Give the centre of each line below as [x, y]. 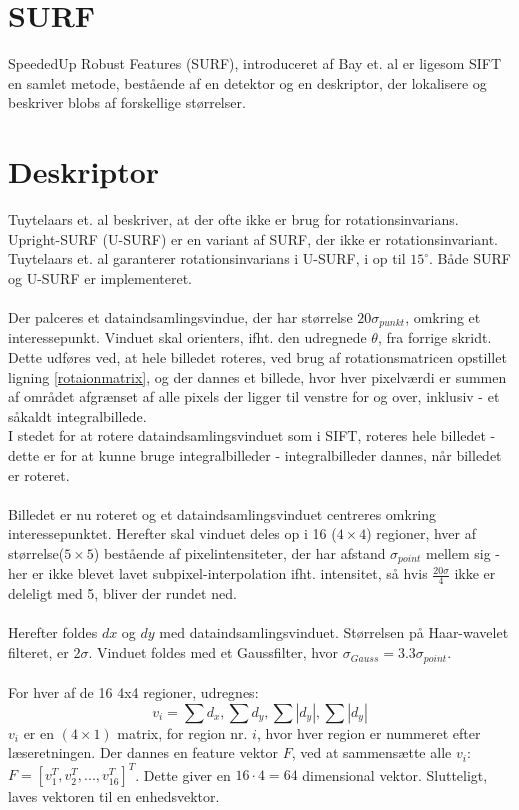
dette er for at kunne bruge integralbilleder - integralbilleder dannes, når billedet [255, 455]
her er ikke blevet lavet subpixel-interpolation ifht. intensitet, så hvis [218, 573]
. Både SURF [470, 258]
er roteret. [39, 474]
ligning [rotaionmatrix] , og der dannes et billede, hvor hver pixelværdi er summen [257, 376]
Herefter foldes [53, 632]
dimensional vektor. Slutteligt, [395, 774]
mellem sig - [463, 552]
